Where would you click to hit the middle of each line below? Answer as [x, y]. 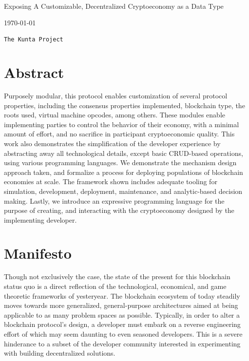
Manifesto [38, 253]
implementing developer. [40, 219]
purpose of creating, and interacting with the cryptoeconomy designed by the [119, 210]
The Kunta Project [34, 40]
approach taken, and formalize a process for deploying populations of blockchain [124, 172]
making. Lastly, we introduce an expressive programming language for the [114, 200]
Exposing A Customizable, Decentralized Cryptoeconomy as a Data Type [114, 6]
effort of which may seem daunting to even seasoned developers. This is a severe [123, 333]
